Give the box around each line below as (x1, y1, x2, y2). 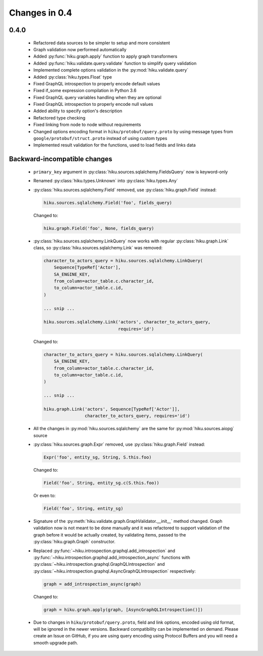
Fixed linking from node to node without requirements (33, 122, 141, 128)
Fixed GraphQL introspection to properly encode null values (33, 101, 153, 107)
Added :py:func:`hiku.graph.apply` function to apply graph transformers (33, 54, 178, 60)
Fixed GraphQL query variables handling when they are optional (33, 94, 162, 100)
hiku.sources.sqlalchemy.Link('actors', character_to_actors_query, (43, 319, 211, 325)
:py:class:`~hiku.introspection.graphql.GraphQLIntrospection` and (33, 561, 165, 567)
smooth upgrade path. (33, 639, 78, 646)
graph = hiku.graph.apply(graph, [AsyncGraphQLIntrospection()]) (43, 607, 203, 612)
